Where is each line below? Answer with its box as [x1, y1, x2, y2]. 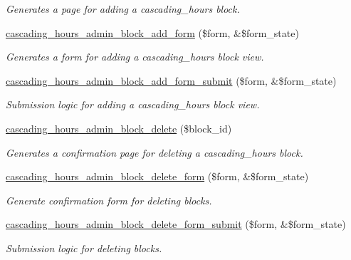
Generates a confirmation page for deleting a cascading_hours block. [6, 145, 303, 160]
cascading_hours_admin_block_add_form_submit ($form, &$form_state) [6, 73, 337, 88]
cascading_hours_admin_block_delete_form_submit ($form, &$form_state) [6, 217, 346, 232]
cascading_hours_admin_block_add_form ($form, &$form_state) [6, 25, 299, 40]
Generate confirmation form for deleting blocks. [6, 192, 212, 207]
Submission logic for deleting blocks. [6, 240, 162, 255]
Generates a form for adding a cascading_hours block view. [6, 49, 264, 64]
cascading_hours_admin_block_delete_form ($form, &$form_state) [6, 169, 309, 184]
